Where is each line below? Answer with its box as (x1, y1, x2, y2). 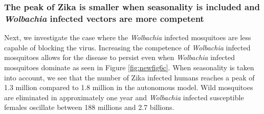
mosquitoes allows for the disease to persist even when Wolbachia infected (4, 52, 235, 63)
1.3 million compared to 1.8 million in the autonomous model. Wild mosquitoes (4, 82, 253, 93)
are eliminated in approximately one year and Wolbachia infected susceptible (4, 92, 244, 102)
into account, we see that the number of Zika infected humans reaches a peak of (4, 72, 255, 82)
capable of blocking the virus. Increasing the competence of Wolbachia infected (4, 42, 251, 52)
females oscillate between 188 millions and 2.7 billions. (4, 102, 174, 112)
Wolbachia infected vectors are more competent (4, 12, 204, 24)
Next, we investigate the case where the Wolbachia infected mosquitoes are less (4, 32, 251, 43)
